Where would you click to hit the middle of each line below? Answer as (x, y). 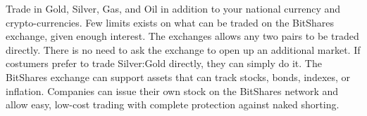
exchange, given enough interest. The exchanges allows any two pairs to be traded (182, 36)
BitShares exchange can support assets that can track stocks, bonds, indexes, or (178, 77)
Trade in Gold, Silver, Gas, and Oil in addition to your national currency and (173, 8)
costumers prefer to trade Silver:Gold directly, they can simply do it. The (164, 63)
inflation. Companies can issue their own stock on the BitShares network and (172, 90)
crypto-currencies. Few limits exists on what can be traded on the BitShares (170, 22)
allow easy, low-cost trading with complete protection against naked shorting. (173, 104)
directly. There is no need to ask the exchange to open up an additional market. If (183, 49)
